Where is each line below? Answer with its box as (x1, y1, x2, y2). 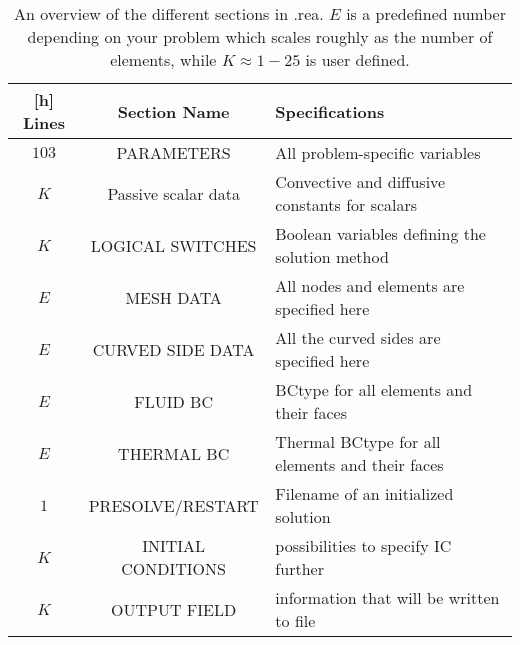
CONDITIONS (121, 557, 226, 580)
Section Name (117, 99, 230, 123)
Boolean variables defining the (275, 222, 486, 245)
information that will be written (275, 586, 500, 609)
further (275, 557, 324, 580)
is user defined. (305, 48, 410, 71)
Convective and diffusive (275, 170, 446, 193)
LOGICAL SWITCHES (90, 233, 257, 257)
